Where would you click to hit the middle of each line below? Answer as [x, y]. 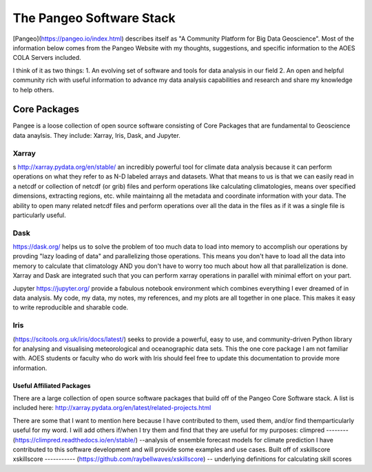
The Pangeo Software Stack [94, 18]
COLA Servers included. [47, 58]
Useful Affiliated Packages [52, 385]
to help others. [33, 90]
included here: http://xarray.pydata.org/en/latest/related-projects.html [112, 408]
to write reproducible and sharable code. [71, 307]
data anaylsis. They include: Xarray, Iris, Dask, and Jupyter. [96, 135]
